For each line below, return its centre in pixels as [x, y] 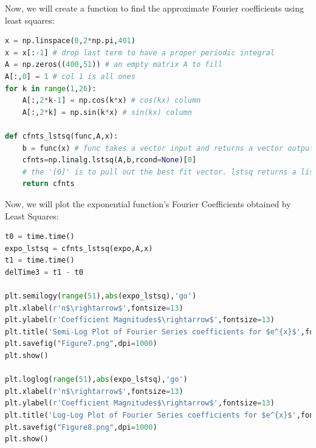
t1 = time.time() [40, 260]
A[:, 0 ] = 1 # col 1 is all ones [70, 76]
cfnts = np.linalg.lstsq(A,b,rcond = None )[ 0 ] [109, 160]
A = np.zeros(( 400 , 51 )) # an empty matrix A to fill [114, 65]
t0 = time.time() [40, 237]
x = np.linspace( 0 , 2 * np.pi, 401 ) [70, 41]
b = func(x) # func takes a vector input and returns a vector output [168, 148]
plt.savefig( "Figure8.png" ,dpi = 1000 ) [81, 427]
